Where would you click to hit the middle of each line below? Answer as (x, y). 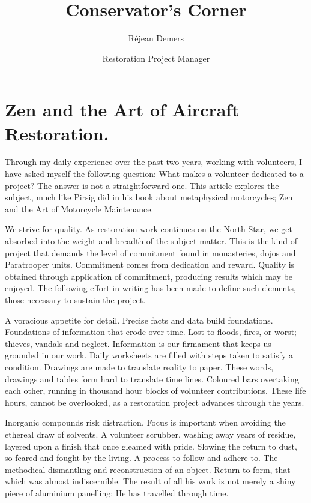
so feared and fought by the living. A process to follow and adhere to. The (141, 458)
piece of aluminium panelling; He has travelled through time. (117, 492)
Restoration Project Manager (156, 58)
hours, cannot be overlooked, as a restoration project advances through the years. (155, 402)
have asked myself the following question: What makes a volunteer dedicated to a (154, 174)
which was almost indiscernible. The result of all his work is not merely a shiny (150, 481)
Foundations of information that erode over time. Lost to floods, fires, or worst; (151, 332)
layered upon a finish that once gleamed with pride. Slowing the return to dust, (151, 446)
